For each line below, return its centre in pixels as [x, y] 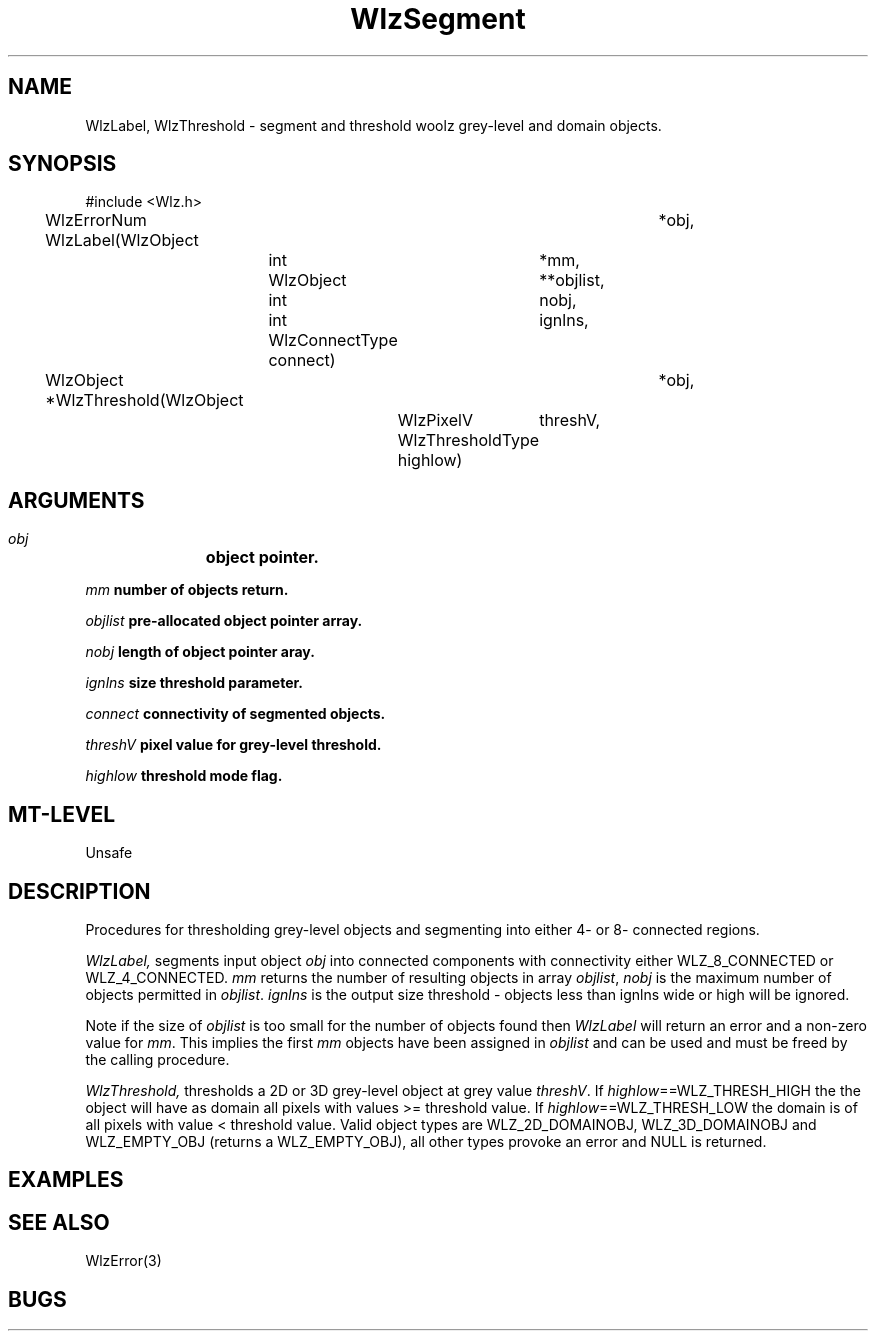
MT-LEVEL [62, 814]
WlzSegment [438, 19]
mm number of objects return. [187, 590]
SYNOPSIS [62, 164]
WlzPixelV [435, 420]
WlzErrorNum [96, 220]
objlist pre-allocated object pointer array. [224, 621]
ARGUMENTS [76, 500]
